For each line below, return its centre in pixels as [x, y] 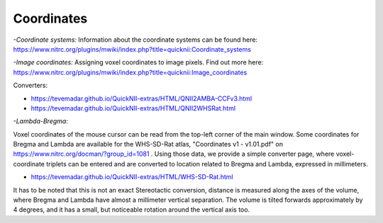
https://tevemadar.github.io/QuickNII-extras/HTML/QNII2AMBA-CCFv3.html [141, 98]
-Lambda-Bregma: [41, 121]
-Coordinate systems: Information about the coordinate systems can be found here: [135, 40]
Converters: [30, 86]
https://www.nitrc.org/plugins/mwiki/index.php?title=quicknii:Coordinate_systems [132, 49]
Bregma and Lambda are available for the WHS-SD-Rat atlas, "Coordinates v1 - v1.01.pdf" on [148, 144]
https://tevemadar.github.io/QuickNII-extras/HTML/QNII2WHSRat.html [133, 108]
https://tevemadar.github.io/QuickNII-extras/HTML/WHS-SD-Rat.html [132, 177]
